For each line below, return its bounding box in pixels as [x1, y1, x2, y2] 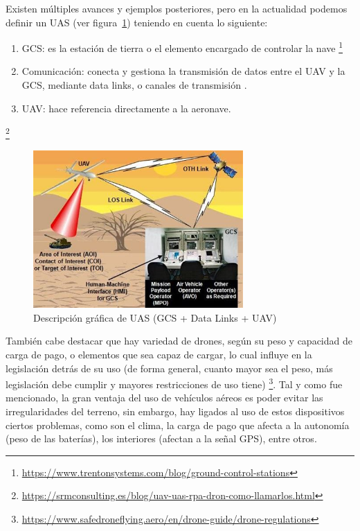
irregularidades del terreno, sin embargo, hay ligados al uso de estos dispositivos [6, 404, 345, 419]
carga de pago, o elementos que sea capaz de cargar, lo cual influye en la [6, 347, 312, 362]
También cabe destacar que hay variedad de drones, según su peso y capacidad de [6, 333, 352, 348]
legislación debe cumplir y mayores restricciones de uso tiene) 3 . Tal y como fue [6, 375, 343, 391]
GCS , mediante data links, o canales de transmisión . [21, 78, 247, 92]
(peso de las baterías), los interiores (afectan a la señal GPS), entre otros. [6, 431, 317, 446]
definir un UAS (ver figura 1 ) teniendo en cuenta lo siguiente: [6, 15, 268, 29]
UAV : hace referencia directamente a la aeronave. [21, 101, 231, 115]
